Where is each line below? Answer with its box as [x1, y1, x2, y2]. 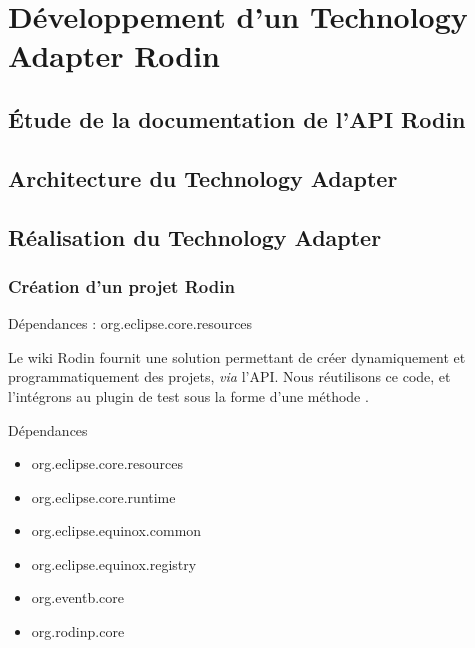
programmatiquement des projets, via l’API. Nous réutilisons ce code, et [8, 366, 451, 387]
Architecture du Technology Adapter [8, 162, 398, 193]
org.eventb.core [31, 587, 125, 608]
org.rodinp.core [31, 621, 125, 642]
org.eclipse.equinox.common [31, 520, 202, 541]
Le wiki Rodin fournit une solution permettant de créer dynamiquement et [8, 346, 466, 367]
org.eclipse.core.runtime [31, 486, 176, 507]
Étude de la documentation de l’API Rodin [8, 103, 466, 134]
